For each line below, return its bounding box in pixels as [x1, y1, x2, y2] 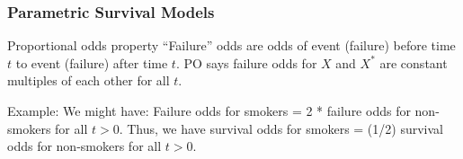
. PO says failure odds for [175, 53, 317, 72]
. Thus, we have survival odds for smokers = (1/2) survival [119, 119, 443, 137]
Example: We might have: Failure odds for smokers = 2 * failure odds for [7, 102, 411, 119]
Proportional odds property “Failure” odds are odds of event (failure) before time [7, 36, 456, 55]
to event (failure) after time [15, 53, 168, 72]
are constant [379, 53, 448, 72]
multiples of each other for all [7, 71, 170, 90]
